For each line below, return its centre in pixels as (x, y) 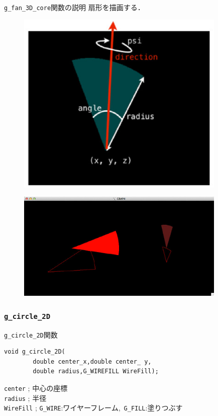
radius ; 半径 (25, 398)
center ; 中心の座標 (36, 388)
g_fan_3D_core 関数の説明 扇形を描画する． (74, 7)
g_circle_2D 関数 (31, 334)
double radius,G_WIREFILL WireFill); (96, 371)
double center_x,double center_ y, (92, 361)
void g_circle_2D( (35, 352)
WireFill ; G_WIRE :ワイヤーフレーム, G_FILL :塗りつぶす (93, 408)
